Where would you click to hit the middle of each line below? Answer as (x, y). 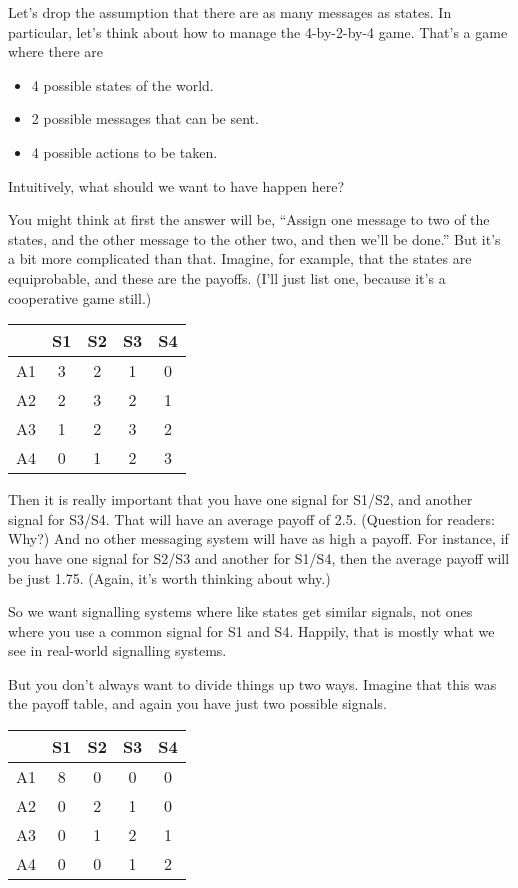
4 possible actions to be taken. (124, 151)
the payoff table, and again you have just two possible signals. (197, 703)
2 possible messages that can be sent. (145, 118)
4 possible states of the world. (122, 84)
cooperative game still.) (80, 297)
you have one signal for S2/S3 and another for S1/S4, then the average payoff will (259, 557)
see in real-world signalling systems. (117, 650)
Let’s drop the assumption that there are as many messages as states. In (230, 12)
